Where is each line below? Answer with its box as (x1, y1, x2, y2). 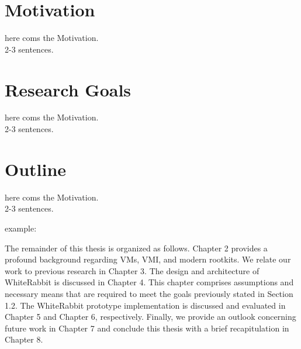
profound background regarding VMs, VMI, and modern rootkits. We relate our (5, 253, 291, 265)
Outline (5, 157, 67, 181)
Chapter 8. (5, 333, 43, 345)
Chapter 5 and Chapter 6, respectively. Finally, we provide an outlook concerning (5, 310, 296, 323)
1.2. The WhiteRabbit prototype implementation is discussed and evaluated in (5, 299, 286, 311)
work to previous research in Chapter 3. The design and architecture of (5, 264, 260, 277)
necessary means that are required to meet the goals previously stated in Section (5, 287, 293, 299)
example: (5, 222, 37, 234)
